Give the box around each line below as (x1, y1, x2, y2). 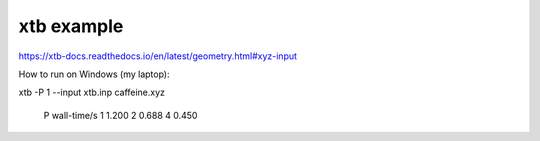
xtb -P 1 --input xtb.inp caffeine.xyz (18, 86, 165, 99)
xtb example (18, 15, 124, 37)
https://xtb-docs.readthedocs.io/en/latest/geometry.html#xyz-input (18, 50, 298, 62)
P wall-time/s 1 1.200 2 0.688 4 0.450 (43, 109, 198, 121)
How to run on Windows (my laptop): (18, 68, 170, 80)
